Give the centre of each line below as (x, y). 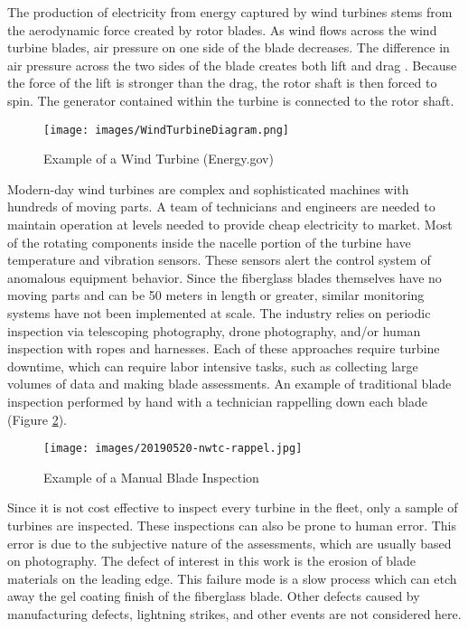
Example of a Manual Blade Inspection (151, 477)
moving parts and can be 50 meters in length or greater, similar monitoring (216, 295)
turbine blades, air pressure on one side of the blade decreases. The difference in (229, 47)
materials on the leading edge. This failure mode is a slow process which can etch (232, 578)
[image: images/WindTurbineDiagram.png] (167, 130)
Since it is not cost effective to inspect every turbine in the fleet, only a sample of (233, 507)
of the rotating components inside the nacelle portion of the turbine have (209, 242)
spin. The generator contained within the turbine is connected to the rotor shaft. (231, 100)
